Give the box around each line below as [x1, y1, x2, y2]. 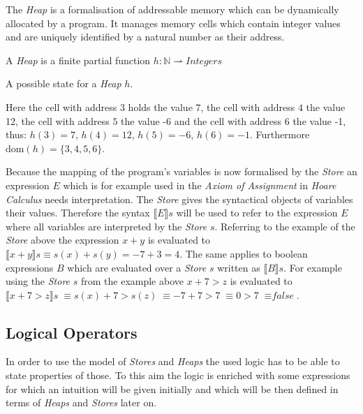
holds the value [128, 99, 193, 114]
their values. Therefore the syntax [6, 205, 150, 220]
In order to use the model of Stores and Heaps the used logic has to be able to [6, 354, 340, 369]
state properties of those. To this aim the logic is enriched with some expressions [6, 368, 350, 383]
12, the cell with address [6, 113, 110, 128]
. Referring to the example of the [214, 219, 355, 233]
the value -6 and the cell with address [121, 113, 282, 128]
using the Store [6, 274, 71, 288]
